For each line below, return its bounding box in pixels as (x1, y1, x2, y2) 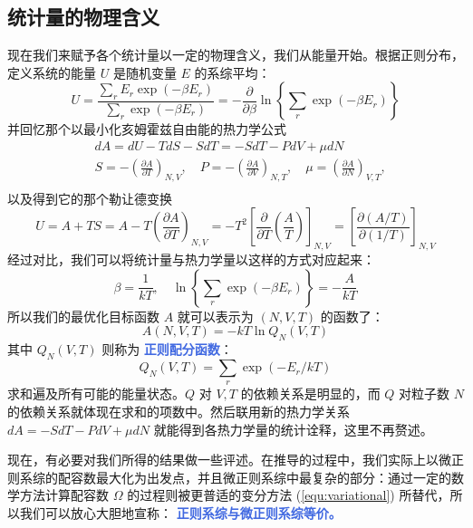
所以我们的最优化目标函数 (7, 306, 159, 325)
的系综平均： (194, 62, 271, 82)
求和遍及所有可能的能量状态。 (7, 384, 185, 403)
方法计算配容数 (19, 485, 109, 504)
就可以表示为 (177, 306, 254, 325)
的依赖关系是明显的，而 (240, 384, 381, 403)
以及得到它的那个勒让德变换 (7, 188, 172, 207)
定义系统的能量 (7, 62, 96, 82)
